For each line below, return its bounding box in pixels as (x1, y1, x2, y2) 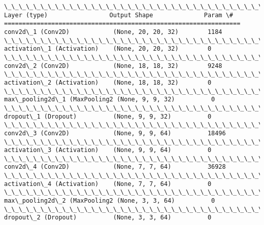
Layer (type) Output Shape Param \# (4, 11, 234, 19)
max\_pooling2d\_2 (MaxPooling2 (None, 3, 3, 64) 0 (4, 197, 215, 205)
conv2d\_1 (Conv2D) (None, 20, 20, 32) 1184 (4, 28, 222, 35)
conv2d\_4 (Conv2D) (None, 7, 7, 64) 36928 (4, 163, 226, 171)
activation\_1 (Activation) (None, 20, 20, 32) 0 (4, 45, 212, 53)
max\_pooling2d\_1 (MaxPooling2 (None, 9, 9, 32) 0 (4, 96, 215, 103)
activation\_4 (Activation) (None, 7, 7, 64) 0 (4, 180, 212, 188)
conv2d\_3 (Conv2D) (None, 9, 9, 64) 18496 (4, 129, 226, 137)
